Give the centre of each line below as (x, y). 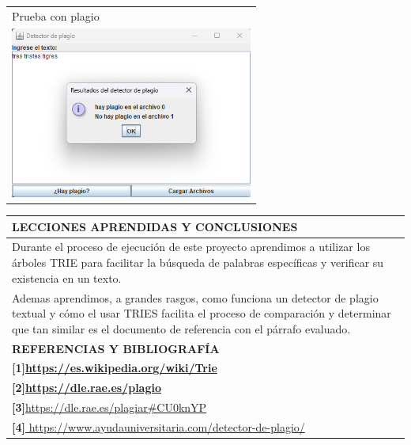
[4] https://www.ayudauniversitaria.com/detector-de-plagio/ (158, 426)
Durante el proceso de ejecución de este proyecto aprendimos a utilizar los (191, 247)
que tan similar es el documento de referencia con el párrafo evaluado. (181, 328)
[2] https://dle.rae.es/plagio (87, 388)
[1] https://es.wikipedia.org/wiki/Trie (115, 368)
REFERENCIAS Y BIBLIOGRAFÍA (116, 348)
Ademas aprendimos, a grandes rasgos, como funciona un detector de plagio (195, 297)
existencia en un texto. (67, 278)
